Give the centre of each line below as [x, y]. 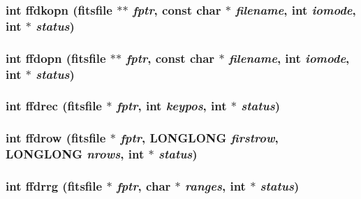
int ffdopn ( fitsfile [56, 58]
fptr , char [143, 186]
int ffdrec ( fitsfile [54, 106]
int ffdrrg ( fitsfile [54, 186]
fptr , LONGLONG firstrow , [199, 138]
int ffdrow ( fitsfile [56, 138]
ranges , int [215, 186]
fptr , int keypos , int [171, 106]
